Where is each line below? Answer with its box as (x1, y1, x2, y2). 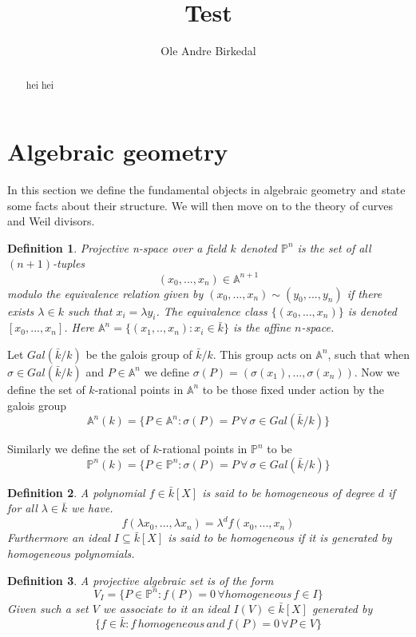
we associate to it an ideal (102, 599, 230, 616)
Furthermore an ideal (7, 529, 110, 546)
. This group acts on (212, 345, 312, 362)
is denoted (347, 302, 397, 319)
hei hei (26, 78, 54, 91)
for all (7, 500, 38, 516)
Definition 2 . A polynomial (7, 484, 145, 500)
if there (347, 285, 382, 301)
